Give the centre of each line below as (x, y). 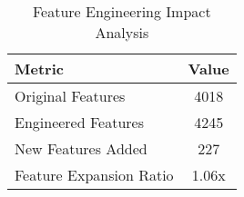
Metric (39, 69)
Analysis (122, 32)
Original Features (70, 96)
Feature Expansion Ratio (94, 175)
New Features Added (81, 148)
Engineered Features (79, 122)
